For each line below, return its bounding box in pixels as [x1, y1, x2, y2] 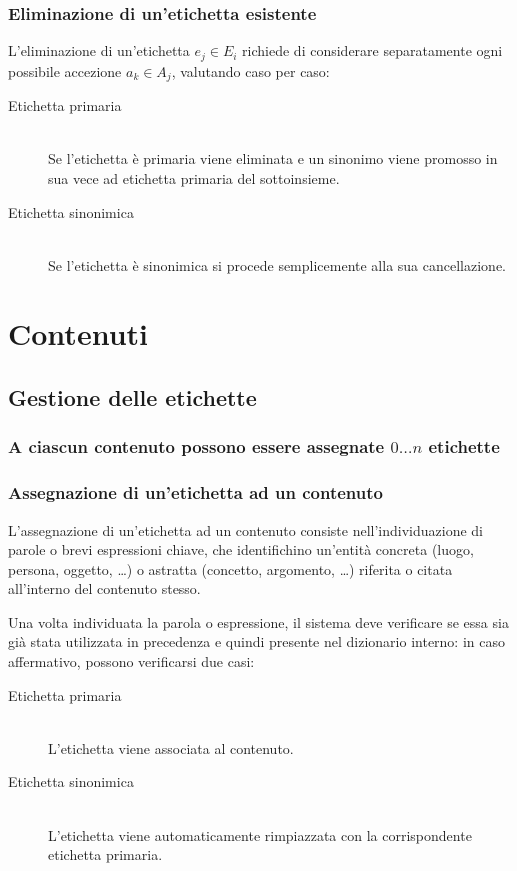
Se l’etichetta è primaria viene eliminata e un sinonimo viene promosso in [48, 148, 498, 169]
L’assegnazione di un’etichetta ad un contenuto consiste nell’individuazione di [8, 519, 483, 540]
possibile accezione [8, 60, 122, 81]
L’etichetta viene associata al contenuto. [48, 737, 294, 758]
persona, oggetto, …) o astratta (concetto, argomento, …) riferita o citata [8, 558, 453, 579]
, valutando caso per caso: [171, 60, 330, 81]
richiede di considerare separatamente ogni [242, 40, 503, 61]
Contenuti [8, 313, 148, 354]
